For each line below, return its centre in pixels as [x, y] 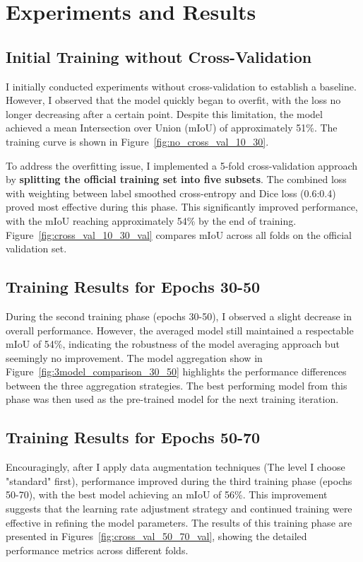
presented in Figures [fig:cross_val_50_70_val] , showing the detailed [156, 536]
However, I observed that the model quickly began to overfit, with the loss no [173, 100]
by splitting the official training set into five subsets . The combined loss [176, 179]
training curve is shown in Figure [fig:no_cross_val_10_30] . [137, 141]
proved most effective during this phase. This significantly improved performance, [182, 207]
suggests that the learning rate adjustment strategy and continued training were [179, 509]
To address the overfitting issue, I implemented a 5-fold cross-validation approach [181, 165]
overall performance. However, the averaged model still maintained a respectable [180, 330]
